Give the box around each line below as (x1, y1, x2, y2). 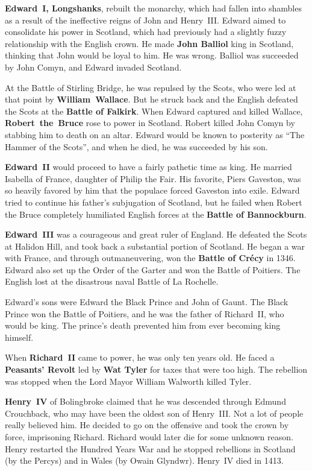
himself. (5, 330, 34, 343)
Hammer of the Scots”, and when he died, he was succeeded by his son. (5, 140, 268, 153)
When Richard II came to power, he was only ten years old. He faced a (5, 351, 275, 364)
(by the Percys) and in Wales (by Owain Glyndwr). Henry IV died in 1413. (5, 454, 284, 467)
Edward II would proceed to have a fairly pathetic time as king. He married (5, 160, 292, 173)
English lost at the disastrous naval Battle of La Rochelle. (5, 275, 219, 288)
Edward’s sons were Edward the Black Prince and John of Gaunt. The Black (5, 296, 289, 308)
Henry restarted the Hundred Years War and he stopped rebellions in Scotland (5, 442, 296, 455)
